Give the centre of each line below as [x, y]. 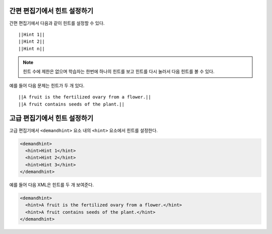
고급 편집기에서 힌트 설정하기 [51, 118]
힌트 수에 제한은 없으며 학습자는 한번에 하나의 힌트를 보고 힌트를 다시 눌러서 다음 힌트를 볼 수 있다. [119, 72]
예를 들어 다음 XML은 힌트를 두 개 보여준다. [52, 185]
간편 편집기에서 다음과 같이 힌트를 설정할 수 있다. [57, 23]
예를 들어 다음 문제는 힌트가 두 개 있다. [47, 85]
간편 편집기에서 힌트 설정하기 [51, 11]
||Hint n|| [32, 48]
